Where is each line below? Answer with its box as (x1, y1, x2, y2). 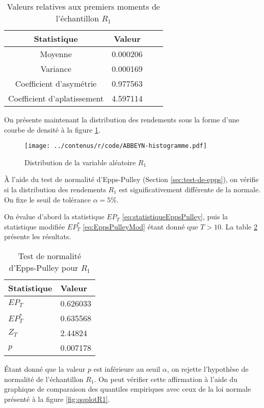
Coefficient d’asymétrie (15, 78, 97, 89)
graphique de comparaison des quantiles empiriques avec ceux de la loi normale (4, 384, 251, 394)
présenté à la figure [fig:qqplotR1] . (4, 393, 110, 404)
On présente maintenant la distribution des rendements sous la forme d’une (4, 114, 240, 124)
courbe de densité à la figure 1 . (4, 124, 100, 135)
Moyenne (40, 48, 72, 60)
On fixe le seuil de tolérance (4, 194, 91, 205)
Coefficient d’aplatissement (8, 92, 104, 104)
